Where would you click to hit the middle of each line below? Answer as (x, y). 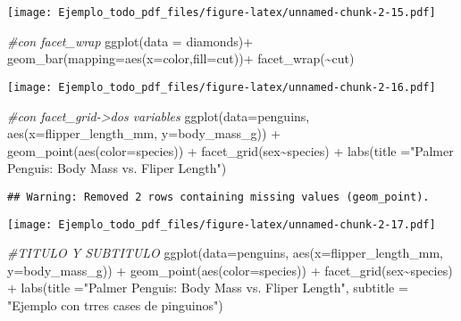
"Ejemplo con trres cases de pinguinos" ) (115, 305)
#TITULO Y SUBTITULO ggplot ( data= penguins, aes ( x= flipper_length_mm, (226, 253)
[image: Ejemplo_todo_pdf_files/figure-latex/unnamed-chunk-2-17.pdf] (222, 224)
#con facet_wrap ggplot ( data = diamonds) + (130, 41)
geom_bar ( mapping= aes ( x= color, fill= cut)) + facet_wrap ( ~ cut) (181, 58)
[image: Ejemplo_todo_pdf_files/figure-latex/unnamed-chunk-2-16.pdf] (222, 87)
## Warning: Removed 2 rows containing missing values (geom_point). (218, 197)
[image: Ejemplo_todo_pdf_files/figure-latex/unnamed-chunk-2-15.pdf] (222, 12)
